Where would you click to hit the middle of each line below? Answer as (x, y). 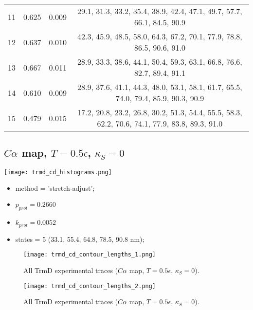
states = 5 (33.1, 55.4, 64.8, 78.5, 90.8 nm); (80, 239)
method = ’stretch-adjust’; (55, 188)
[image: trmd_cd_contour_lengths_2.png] (90, 286)
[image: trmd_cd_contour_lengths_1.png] (90, 255)
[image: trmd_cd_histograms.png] (58, 173)
